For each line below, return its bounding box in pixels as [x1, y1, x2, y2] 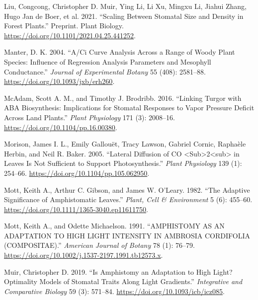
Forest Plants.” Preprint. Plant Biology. [4, 20, 124, 31]
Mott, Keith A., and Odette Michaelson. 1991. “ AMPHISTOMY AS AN [4, 221, 225, 231]
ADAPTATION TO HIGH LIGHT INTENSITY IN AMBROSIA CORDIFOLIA [4, 230, 250, 240]
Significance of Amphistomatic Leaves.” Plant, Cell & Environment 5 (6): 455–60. [4, 194, 253, 205]
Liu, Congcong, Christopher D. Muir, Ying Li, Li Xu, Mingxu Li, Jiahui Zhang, [4, 1, 247, 11]
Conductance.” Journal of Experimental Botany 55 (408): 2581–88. [4, 66, 206, 76]
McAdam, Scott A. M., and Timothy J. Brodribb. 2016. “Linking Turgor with [4, 92, 242, 103]
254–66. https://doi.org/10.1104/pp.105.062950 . [4, 167, 150, 178]
